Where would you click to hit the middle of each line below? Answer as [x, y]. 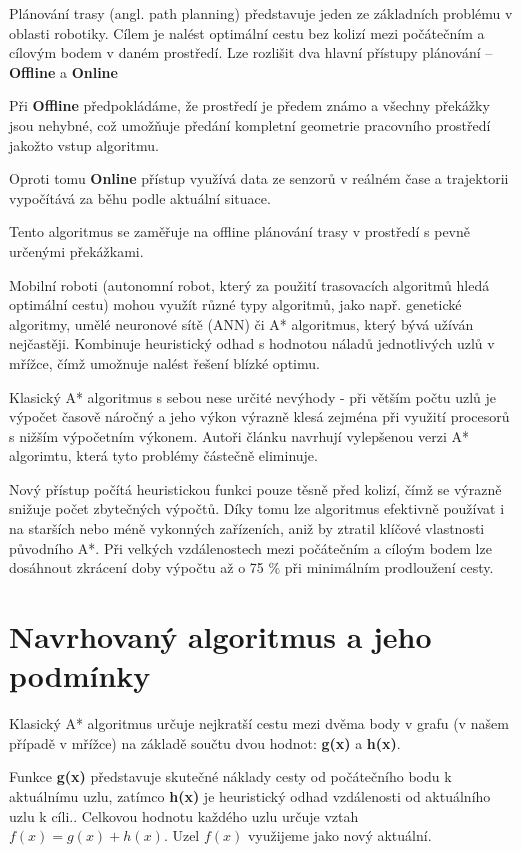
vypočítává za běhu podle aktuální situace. [140, 197]
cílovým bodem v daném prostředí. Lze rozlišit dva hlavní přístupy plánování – [251, 52]
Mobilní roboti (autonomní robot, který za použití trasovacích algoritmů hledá [249, 284]
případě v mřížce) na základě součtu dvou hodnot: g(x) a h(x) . [205, 742]
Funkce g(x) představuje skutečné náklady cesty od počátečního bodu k [230, 776]
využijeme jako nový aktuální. [339, 835]
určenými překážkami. [76, 250]
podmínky [80, 675]
